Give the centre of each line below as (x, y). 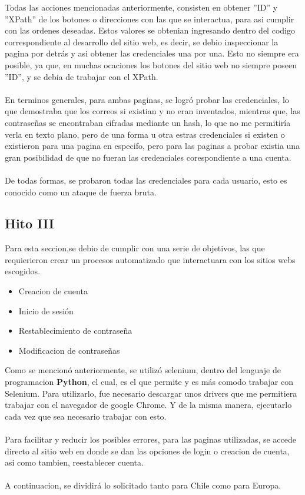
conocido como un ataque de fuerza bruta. (81, 192)
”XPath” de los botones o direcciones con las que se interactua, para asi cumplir (150, 19)
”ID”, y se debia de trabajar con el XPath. (82, 76)
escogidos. (23, 271)
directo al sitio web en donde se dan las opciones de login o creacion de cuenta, (147, 451)
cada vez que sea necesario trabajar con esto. (86, 416)
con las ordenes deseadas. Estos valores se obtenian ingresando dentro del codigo (150, 30)
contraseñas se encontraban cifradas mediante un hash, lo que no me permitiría (148, 122)
